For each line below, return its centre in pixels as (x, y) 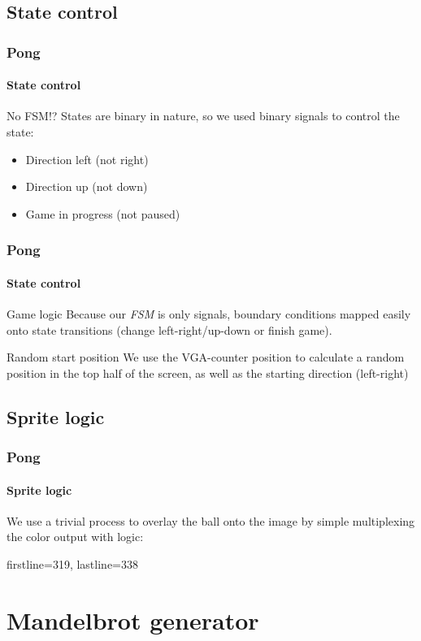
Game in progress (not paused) (103, 213)
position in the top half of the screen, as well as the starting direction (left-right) (208, 372)
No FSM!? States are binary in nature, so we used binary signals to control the (203, 116)
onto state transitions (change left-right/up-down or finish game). (169, 329)
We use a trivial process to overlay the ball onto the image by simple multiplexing (211, 520)
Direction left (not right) (87, 159)
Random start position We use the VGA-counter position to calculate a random (206, 357)
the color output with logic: (75, 537)
